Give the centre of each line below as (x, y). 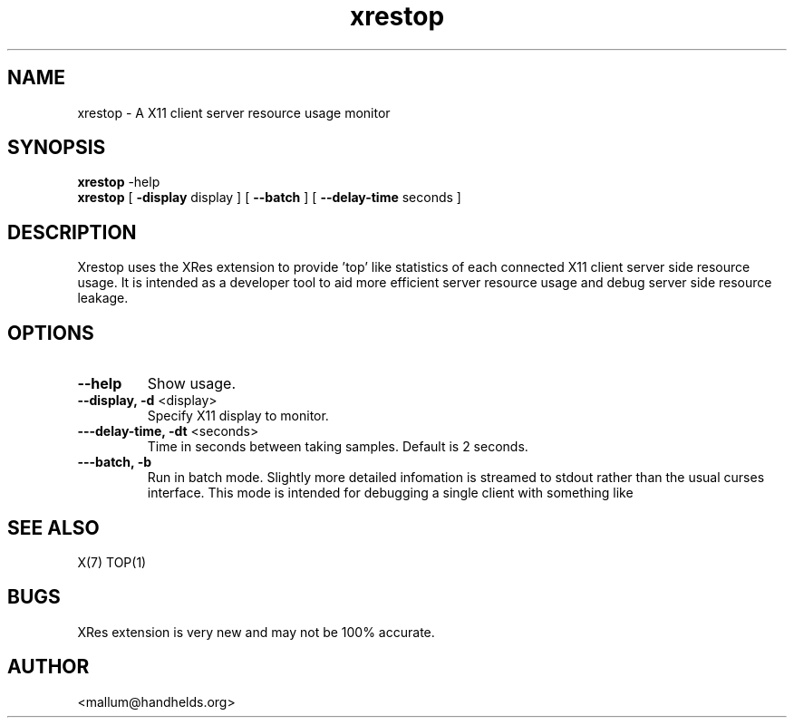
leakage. (103, 298)
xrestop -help (119, 182)
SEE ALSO (53, 527)
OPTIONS (51, 333)
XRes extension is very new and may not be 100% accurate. (256, 632)
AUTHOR (48, 667)
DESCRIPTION (72, 232)
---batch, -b (115, 462)
